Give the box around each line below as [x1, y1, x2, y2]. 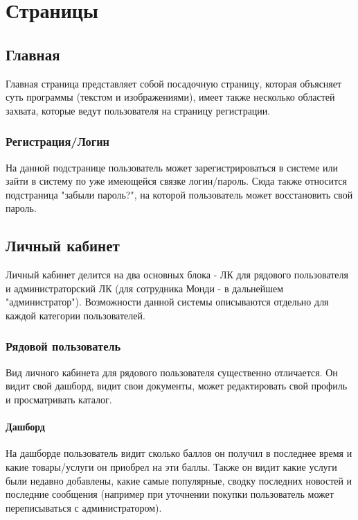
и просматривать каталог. [6, 392, 112, 406]
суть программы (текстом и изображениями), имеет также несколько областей [6, 90, 335, 104]
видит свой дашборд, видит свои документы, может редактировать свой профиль [6, 378, 348, 393]
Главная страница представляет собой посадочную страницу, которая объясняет [6, 76, 342, 90]
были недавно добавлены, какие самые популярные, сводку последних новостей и [6, 473, 352, 487]
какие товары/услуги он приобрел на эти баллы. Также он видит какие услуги [6, 459, 337, 473]
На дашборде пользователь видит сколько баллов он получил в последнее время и [6, 446, 352, 460]
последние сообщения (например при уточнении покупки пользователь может [6, 487, 334, 501]
